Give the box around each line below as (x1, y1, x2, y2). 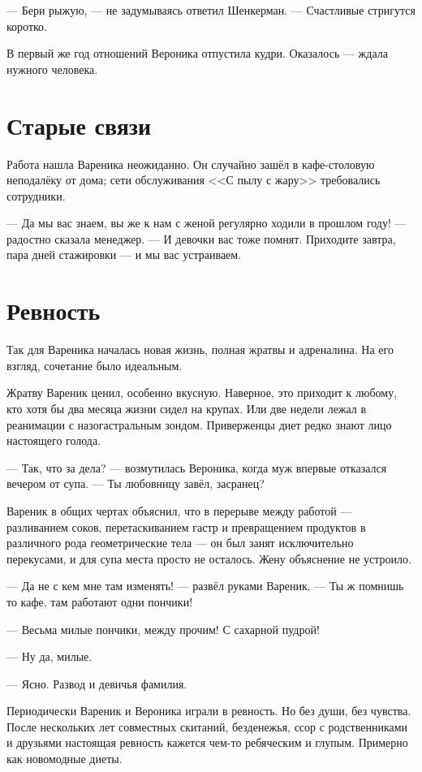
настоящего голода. (6, 432, 101, 449)
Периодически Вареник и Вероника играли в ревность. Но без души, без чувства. (6, 702, 411, 719)
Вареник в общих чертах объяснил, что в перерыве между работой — (6, 502, 352, 519)
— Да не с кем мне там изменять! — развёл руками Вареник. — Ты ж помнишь (6, 577, 404, 594)
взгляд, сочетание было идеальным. (6, 356, 183, 373)
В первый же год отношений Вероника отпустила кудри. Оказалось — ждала (6, 45, 388, 62)
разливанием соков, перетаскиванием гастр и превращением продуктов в (6, 518, 366, 535)
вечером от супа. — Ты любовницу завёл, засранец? (6, 475, 265, 492)
